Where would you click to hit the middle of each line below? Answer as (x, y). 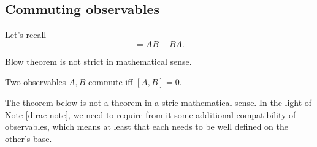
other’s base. (29, 138)
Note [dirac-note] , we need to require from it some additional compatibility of (151, 114)
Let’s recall (26, 35)
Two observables (36, 82)
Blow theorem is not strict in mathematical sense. (98, 61)
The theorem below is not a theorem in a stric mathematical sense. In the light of (158, 102)
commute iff (111, 82)
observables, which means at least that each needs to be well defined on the (147, 126)
